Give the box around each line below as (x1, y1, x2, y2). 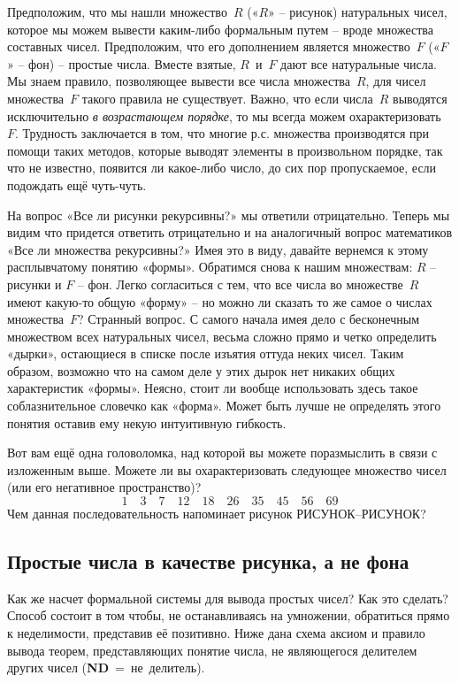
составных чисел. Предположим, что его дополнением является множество (7, 37, 410, 56)
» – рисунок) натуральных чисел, (268, 3, 448, 20)
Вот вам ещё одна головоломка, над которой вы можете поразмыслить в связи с (7, 443, 438, 462)
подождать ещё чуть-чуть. (7, 175, 147, 194)
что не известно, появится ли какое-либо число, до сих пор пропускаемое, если (7, 158, 437, 177)
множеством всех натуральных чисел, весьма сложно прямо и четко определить (7, 326, 437, 345)
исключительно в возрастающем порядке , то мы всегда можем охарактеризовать (7, 106, 441, 125)
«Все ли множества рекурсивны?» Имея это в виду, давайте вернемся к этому (7, 240, 429, 258)
